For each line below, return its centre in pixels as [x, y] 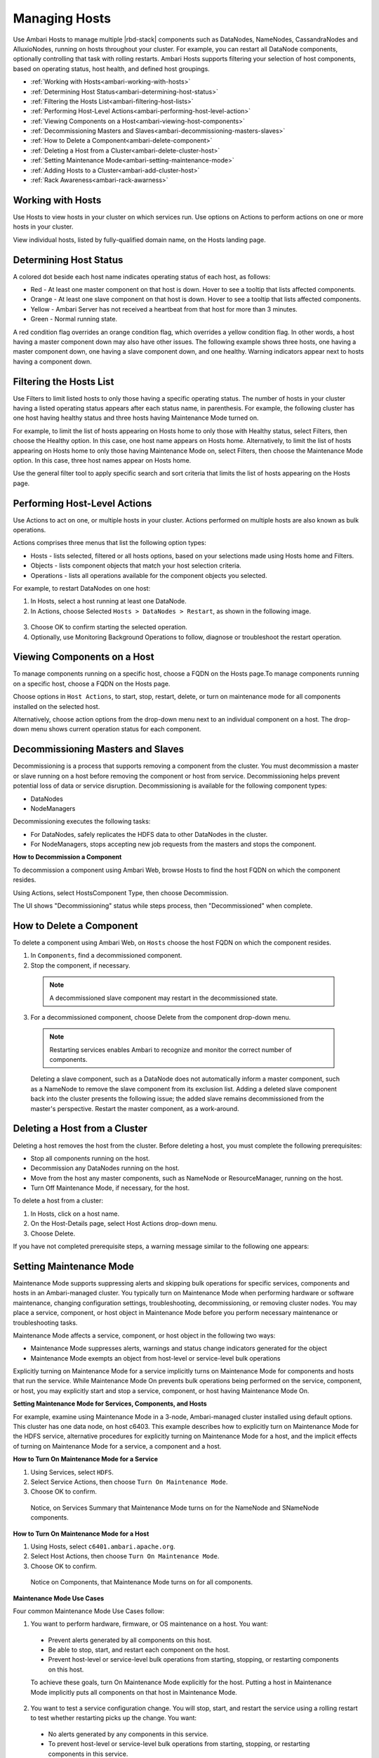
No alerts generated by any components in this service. [128, 1734]
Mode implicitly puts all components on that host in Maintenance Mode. [134, 1692]
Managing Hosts [62, 18]
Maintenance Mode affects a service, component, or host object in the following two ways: [144, 1335]
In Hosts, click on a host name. [75, 1214]
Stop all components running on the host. [90, 1158]
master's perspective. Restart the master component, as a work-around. [135, 1108]
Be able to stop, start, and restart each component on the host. [139, 1650]
